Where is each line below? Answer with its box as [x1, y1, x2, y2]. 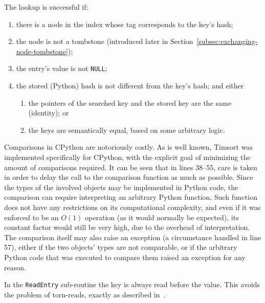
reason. [4, 262, 26, 272]
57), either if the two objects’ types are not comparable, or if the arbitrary [4, 242, 237, 252]
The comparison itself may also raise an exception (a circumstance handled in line [4, 231, 261, 242]
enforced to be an [4, 212, 59, 222]
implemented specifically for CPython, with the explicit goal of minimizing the [4, 152, 251, 162]
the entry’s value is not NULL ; [16, 63, 107, 74]
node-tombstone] [16, 45, 68, 56]
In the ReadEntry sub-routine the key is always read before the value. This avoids [4, 279, 260, 290]
